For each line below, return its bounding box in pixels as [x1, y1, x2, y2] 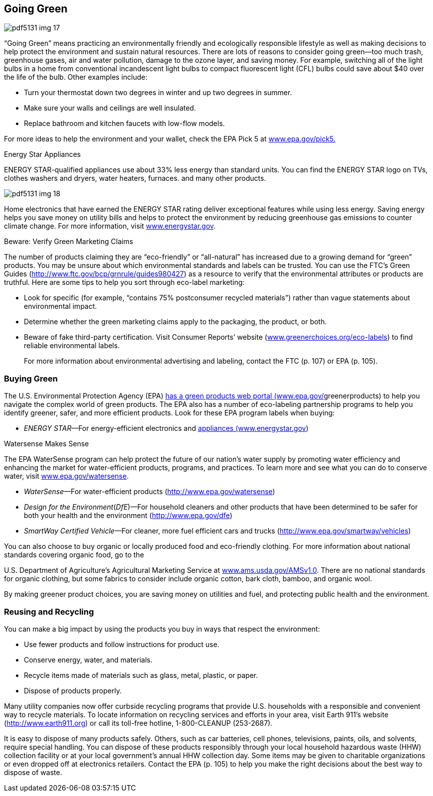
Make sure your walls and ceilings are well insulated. [24, 104, 196, 113]
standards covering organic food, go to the [4, 550, 144, 559]
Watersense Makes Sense [4, 439, 89, 448]
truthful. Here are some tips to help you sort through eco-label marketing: [4, 278, 245, 287]
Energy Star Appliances [4, 150, 81, 159]
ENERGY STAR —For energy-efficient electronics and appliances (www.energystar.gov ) [24, 424, 309, 433]
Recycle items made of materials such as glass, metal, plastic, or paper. [24, 670, 258, 679]
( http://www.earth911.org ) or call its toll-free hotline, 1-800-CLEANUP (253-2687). [4, 718, 273, 727]
